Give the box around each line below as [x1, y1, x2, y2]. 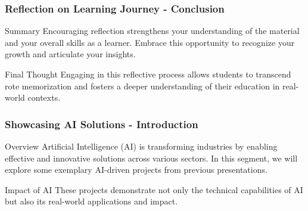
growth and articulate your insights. [5, 48, 136, 60]
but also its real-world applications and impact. [5, 195, 178, 207]
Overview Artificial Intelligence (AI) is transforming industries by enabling [5, 140, 278, 152]
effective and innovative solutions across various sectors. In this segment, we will [5, 151, 298, 164]
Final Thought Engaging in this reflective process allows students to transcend [5, 68, 291, 80]
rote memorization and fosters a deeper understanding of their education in [5, 79, 280, 92]
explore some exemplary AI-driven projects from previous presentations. [5, 163, 267, 176]
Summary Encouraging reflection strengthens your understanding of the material [5, 24, 300, 37]
